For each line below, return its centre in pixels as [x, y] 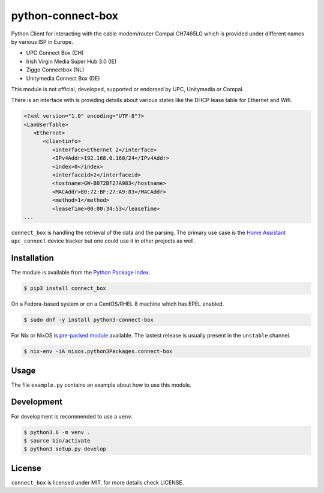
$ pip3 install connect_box [65, 289]
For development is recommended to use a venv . [72, 416]
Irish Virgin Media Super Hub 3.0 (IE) [71, 61]
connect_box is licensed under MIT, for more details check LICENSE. [97, 482]
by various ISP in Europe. [42, 41]
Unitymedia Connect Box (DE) [63, 78]
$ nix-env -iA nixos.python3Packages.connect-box [98, 352]
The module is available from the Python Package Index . [81, 273]
